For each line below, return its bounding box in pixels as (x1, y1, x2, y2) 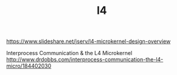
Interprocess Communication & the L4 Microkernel (6, 50, 132, 57)
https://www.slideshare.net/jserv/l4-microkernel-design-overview (6, 37, 171, 45)
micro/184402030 (6, 62, 52, 70)
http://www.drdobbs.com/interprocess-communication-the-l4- (6, 56, 164, 64)
